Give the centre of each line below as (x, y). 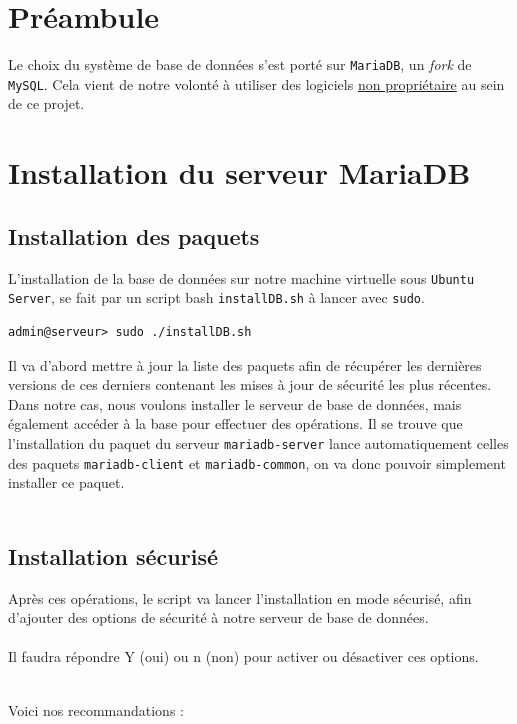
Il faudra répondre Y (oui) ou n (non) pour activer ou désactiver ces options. (243, 656)
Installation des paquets (134, 235)
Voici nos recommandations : (96, 709)
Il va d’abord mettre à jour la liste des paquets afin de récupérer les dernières (245, 364)
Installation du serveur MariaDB (239, 172)
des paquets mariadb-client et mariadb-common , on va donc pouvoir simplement (257, 462)
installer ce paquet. (66, 482)
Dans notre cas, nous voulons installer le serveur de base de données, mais (235, 403)
